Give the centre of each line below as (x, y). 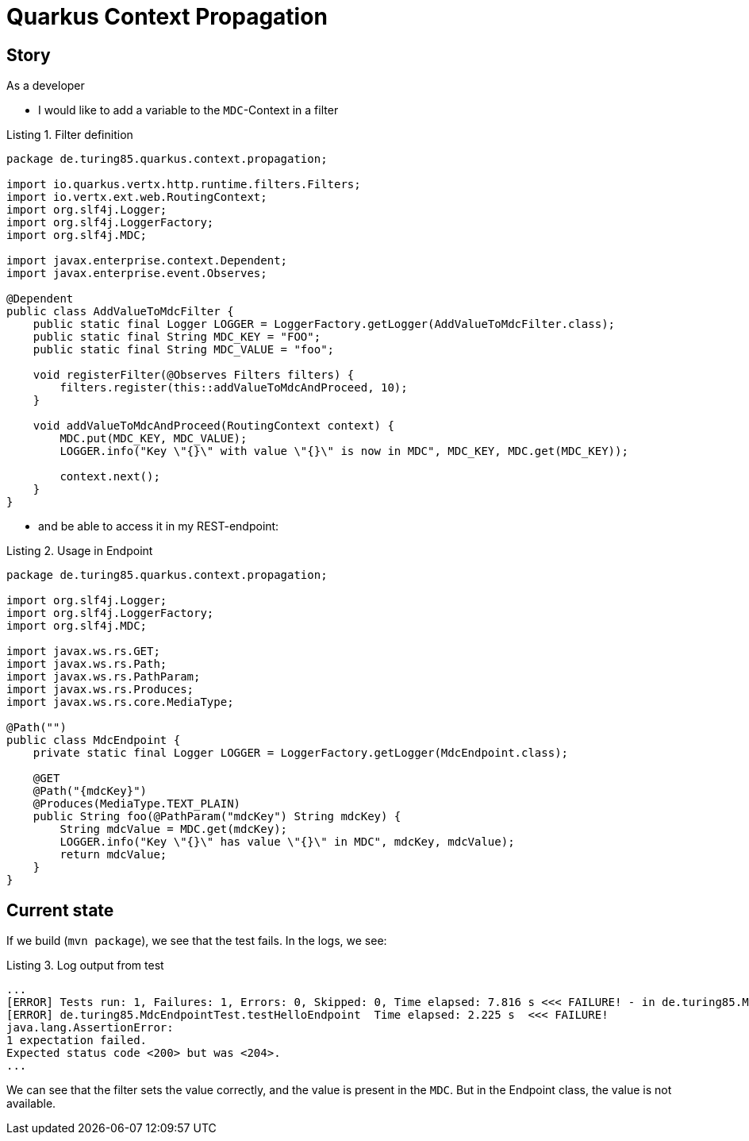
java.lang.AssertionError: (90, 1028)
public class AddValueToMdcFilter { (120, 312)
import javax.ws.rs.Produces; (100, 690)
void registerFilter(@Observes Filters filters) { (194, 375)
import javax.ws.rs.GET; (83, 651)
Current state (60, 910)
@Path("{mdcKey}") (90, 791)
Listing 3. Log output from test (85, 966)
